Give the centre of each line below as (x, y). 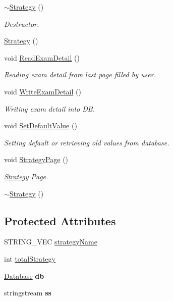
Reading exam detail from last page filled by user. (80, 74)
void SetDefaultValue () (41, 126)
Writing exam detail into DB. (49, 108)
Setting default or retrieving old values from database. (87, 142)
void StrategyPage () (36, 159)
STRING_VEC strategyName (51, 242)
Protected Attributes (60, 220)
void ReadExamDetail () (42, 57)
